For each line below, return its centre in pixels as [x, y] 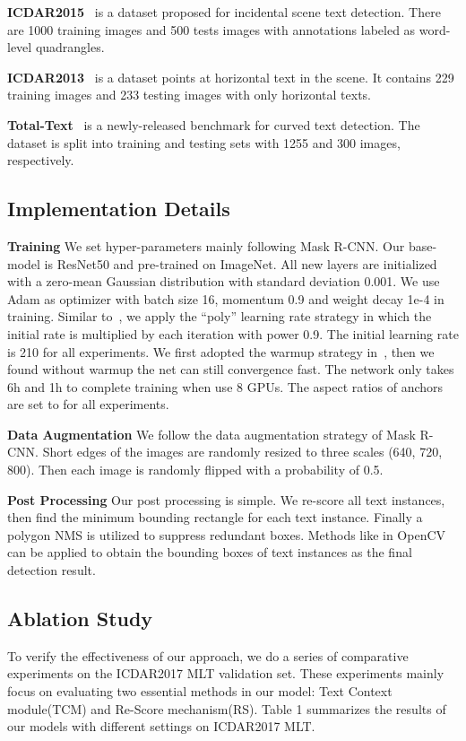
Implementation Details [119, 209]
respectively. [41, 160]
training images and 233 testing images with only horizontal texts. [189, 95]
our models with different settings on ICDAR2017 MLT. [161, 726]
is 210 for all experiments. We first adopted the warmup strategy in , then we [221, 351]
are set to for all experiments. [88, 404]
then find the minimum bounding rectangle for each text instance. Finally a [215, 517]
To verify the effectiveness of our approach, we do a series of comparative [208, 655]
